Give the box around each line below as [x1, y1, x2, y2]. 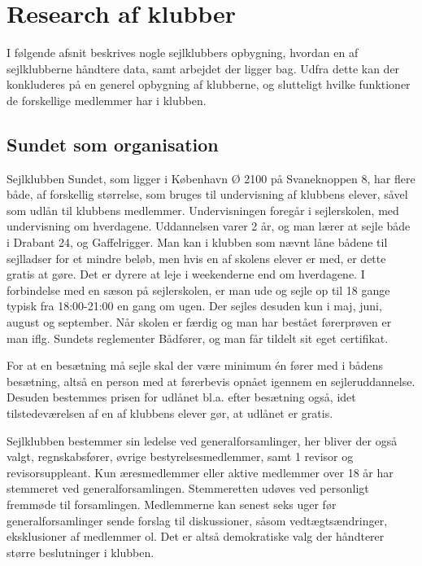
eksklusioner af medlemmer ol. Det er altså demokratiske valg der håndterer [7, 528, 385, 545]
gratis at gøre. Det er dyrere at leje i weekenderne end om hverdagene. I [7, 265, 365, 283]
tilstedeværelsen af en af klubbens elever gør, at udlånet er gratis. [7, 405, 333, 422]
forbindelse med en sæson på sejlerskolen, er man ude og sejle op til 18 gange [7, 281, 390, 298]
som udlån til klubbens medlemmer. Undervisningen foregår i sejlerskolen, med [7, 201, 399, 218]
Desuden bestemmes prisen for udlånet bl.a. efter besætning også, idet [7, 388, 356, 406]
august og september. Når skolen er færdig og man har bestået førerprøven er [7, 314, 392, 331]
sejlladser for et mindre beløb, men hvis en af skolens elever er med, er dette [7, 249, 386, 266]
